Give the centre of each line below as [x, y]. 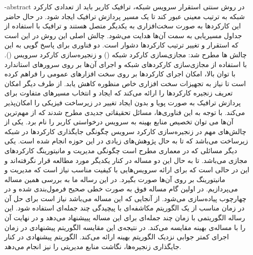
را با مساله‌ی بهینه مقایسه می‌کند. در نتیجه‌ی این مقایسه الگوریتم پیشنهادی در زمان [125, 227]
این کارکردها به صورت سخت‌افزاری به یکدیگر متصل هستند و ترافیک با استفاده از [123, 26]
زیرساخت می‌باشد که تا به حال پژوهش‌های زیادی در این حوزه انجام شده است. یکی [126, 141]
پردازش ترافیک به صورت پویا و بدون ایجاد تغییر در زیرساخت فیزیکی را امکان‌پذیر [123, 102]
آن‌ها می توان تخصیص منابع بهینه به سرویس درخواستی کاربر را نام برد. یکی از [119, 122]
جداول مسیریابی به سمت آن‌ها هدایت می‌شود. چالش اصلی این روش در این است [123, 35]
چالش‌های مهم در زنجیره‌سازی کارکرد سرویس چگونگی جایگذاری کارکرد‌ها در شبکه [126, 131]
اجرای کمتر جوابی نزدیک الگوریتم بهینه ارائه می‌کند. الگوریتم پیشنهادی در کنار [117, 237]
